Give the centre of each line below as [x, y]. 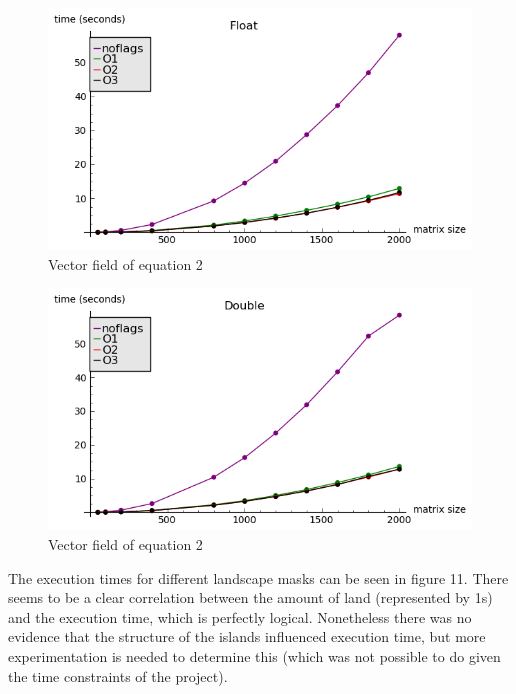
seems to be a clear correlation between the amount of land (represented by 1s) [250, 597]
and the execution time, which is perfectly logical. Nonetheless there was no [240, 616]
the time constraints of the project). [118, 675]
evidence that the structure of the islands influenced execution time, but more [247, 636]
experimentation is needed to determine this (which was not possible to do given [254, 655]
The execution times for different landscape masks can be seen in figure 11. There [258, 577]
